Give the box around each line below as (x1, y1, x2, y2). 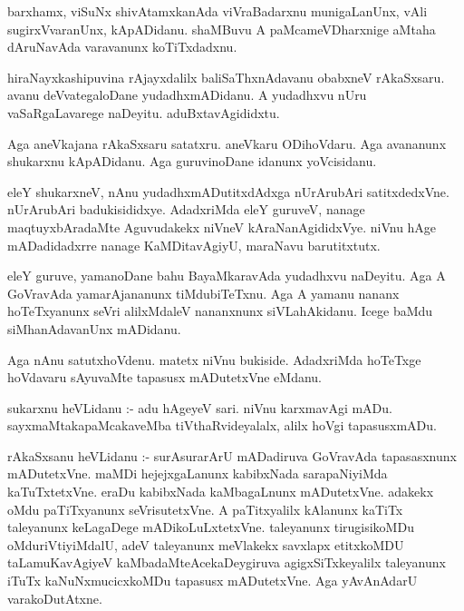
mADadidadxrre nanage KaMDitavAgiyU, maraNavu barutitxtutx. (7, 235, 381, 254)
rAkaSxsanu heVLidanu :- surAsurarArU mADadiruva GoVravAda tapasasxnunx (7, 446, 457, 465)
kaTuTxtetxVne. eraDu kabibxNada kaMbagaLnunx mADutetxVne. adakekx (7, 482, 434, 501)
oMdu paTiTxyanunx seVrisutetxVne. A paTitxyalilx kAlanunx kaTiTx (7, 499, 403, 518)
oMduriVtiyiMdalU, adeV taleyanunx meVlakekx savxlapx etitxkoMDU (7, 535, 404, 554)
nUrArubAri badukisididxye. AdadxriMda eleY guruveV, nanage (7, 200, 365, 219)
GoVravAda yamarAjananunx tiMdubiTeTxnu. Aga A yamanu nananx (7, 283, 400, 302)
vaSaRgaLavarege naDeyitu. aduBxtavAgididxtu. (7, 103, 280, 122)
